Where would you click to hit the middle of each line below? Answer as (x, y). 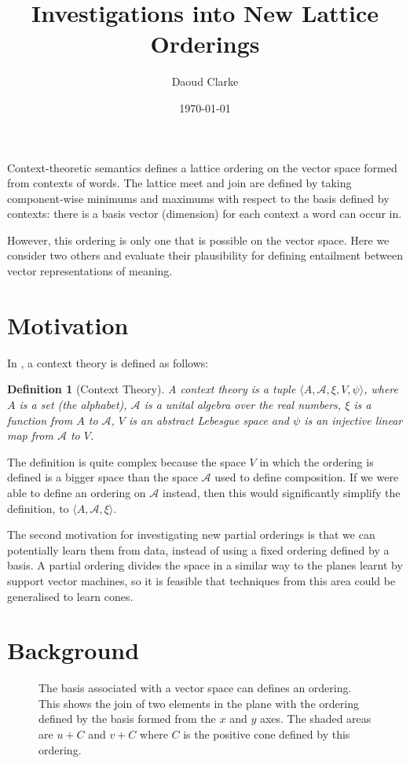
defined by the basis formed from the (127, 719)
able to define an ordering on (77, 492)
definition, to (38, 508)
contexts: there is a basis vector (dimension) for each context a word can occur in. (205, 214)
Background (73, 650)
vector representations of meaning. (90, 271)
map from (30, 435)
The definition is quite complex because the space (126, 461)
